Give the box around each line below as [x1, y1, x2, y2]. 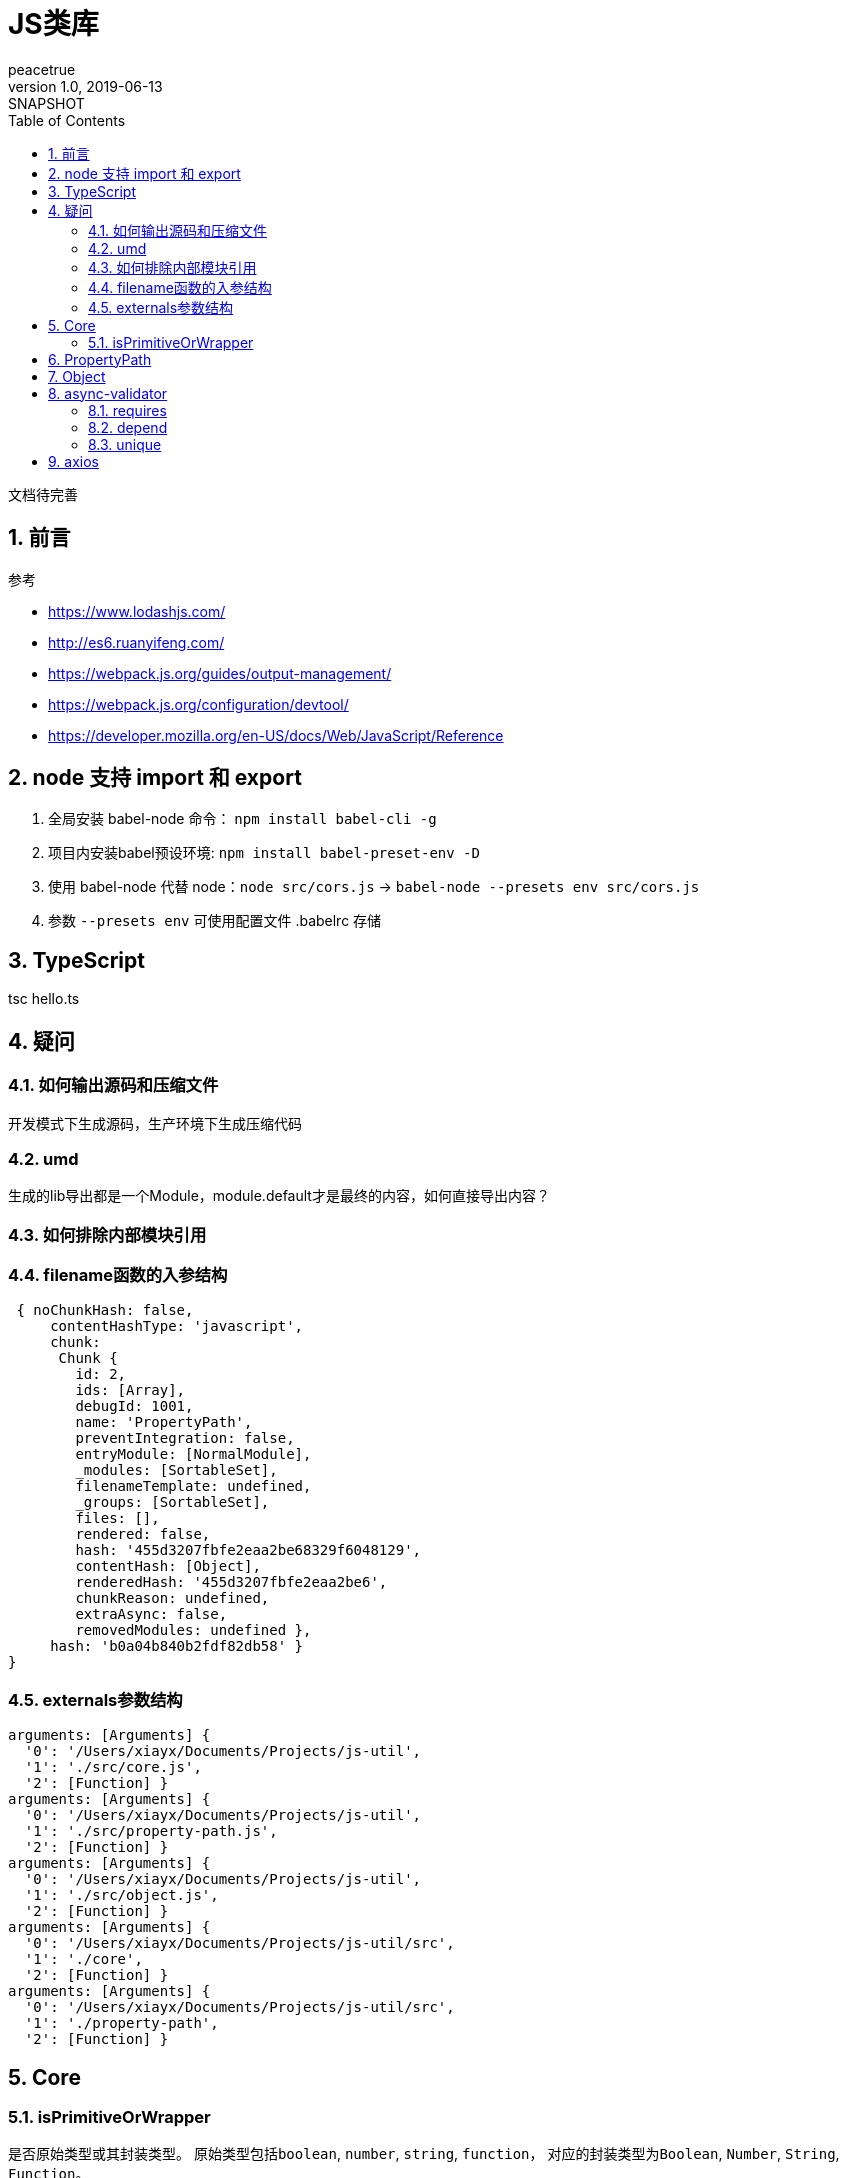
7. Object [48, 367, 106, 385]
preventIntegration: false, [75, 1430, 295, 1447]
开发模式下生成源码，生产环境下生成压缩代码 [8, 1114, 302, 1132]
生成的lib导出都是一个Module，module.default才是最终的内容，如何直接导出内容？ [8, 1187, 550, 1205]
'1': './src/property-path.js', [24, 1823, 278, 1840]
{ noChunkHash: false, [16, 1302, 194, 1319]
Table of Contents [8, 111, 126, 129]
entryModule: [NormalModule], [75, 1446, 312, 1463]
